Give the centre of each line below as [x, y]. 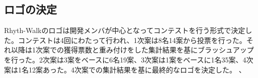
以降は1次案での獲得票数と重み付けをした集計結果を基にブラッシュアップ [132, 50]
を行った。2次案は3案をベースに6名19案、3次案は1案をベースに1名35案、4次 [129, 59]
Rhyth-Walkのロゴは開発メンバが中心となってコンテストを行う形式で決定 [125, 30]
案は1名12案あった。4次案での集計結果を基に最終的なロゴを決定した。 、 [125, 69]
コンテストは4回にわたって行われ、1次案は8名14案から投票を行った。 [132, 40]
